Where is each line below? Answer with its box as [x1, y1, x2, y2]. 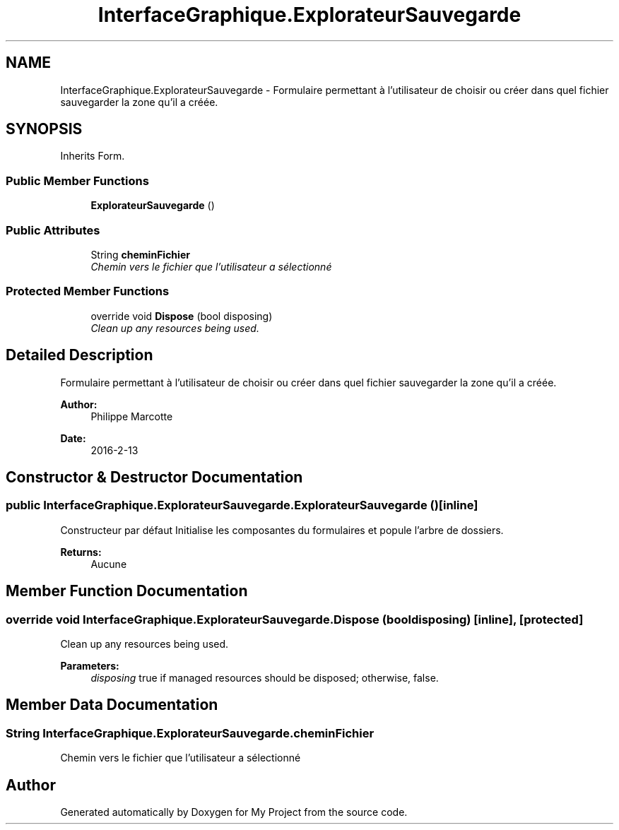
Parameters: [60, 659, 119, 672]
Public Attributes [6, 223, 100, 237]
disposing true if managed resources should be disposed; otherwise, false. [90, 671, 439, 684]
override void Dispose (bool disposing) [90, 309, 273, 322]
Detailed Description [6, 346, 153, 364]
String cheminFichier [90, 248, 190, 261]
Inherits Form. [60, 150, 125, 162]
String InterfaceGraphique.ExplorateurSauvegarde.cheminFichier [6, 725, 375, 740]
